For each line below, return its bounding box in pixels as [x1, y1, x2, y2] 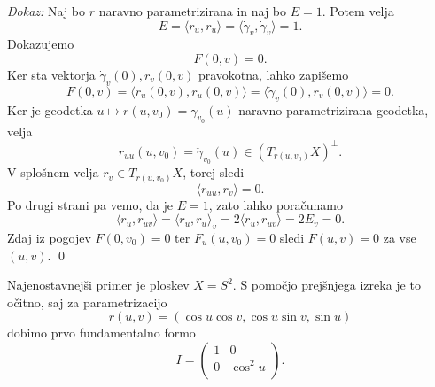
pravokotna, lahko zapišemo [198, 65, 349, 83]
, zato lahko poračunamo [208, 195, 344, 213]
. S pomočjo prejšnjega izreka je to [232, 275, 421, 294]
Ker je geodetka [7, 100, 93, 119]
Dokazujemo [7, 35, 74, 53]
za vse [383, 228, 416, 246]
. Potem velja [322, 2, 394, 19]
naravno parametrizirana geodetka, [238, 100, 429, 119]
